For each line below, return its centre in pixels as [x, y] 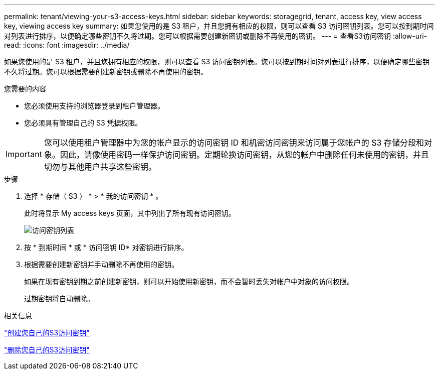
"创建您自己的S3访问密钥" [47, 333]
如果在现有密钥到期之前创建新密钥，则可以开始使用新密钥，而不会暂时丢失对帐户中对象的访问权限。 [189, 281]
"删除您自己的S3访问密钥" [47, 350]
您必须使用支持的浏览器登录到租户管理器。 [94, 106]
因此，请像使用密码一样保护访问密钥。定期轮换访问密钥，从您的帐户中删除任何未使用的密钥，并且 [244, 155]
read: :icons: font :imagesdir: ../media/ [67, 45]
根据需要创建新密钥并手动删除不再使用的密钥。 [101, 264]
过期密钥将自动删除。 [59, 298]
